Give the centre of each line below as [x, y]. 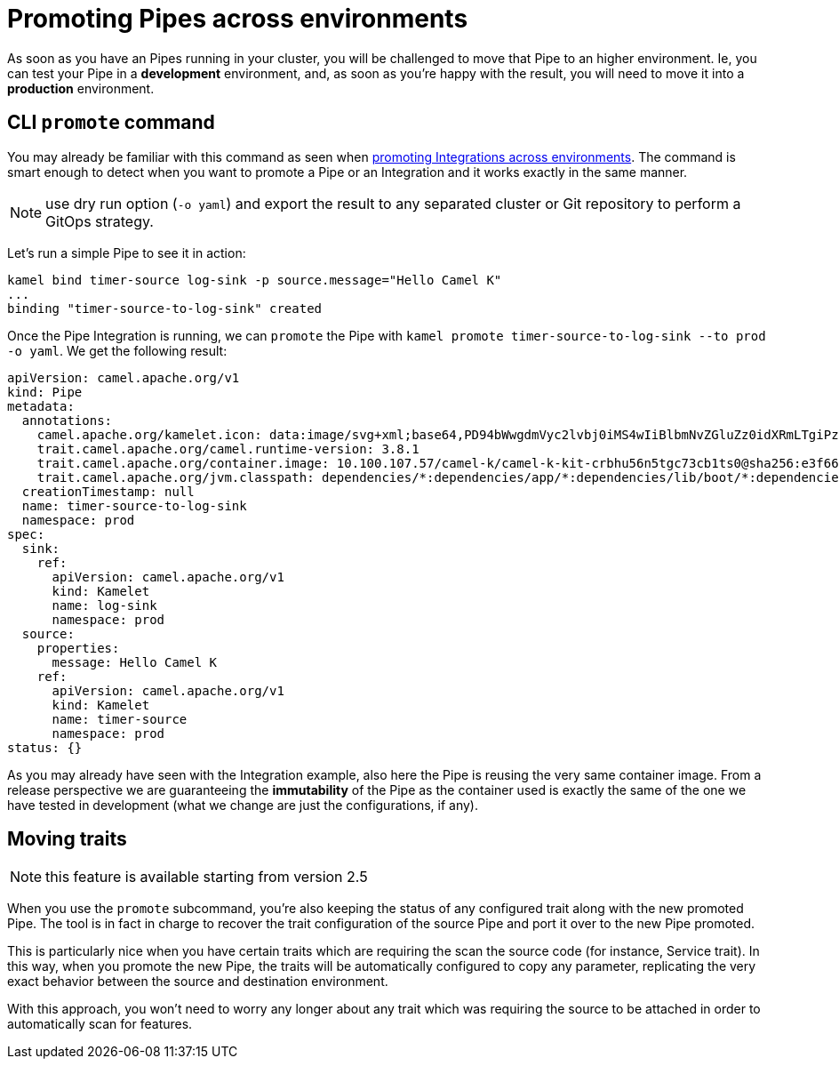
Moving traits [67, 839]
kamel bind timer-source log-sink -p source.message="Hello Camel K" [255, 280]
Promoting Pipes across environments [238, 19]
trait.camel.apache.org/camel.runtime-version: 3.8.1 [228, 449]
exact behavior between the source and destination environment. [198, 982]
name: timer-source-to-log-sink [134, 505]
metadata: [41, 406]
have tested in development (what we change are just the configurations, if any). [243, 805]
